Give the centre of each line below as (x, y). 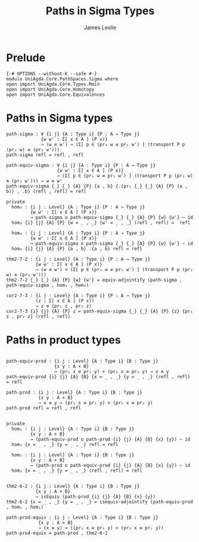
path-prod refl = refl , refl (44, 408)
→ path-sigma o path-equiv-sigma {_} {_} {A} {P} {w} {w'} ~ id (112, 217)
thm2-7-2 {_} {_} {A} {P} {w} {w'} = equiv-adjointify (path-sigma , (94, 280)
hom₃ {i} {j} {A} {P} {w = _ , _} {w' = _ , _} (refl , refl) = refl (101, 222)
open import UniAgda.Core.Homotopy (50, 89)
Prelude (26, 57)
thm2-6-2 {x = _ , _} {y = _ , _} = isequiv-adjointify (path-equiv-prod (100, 501)
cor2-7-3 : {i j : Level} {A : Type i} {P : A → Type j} (78, 295)
